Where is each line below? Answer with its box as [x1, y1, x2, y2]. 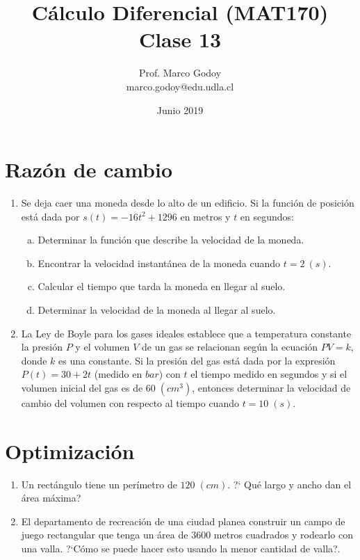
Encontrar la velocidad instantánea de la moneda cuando [38, 255, 281, 270]
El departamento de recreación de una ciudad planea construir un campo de [21, 513, 345, 528]
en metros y [180, 209, 231, 223]
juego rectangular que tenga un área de [21, 527, 188, 542]
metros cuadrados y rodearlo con [213, 527, 354, 542]
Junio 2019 [156, 102, 204, 117]
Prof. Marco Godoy [138, 65, 222, 80]
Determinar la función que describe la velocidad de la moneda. [38, 232, 304, 247]
